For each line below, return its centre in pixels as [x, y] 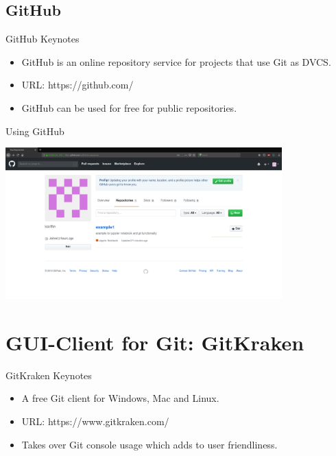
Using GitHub [35, 131]
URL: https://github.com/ [77, 85]
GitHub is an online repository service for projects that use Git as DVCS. [176, 61]
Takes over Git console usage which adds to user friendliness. [149, 444]
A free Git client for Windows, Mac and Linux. [120, 398]
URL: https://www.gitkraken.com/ [95, 421]
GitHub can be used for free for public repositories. [129, 107]
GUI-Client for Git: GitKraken [155, 342]
